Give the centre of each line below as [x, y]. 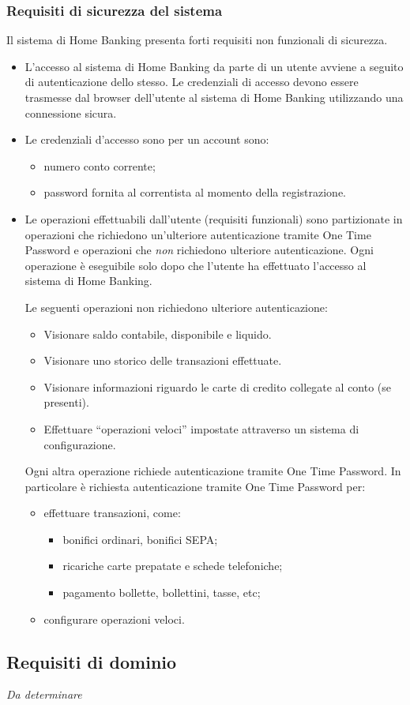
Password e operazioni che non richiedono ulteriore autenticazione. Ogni [199, 250]
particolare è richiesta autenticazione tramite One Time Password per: [195, 486]
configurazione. [80, 444]
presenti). [66, 402]
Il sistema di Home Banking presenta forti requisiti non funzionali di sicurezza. [197, 40]
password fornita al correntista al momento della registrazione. [195, 192]
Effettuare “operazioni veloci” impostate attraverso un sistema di [201, 428]
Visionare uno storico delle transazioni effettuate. [163, 360]
